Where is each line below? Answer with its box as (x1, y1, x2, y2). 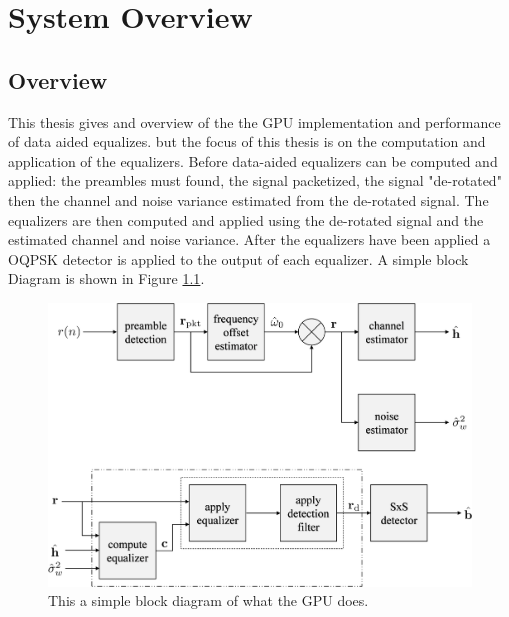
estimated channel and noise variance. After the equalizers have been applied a (8, 229, 491, 250)
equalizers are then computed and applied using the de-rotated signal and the (8, 209, 484, 230)
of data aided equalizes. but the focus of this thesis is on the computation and (8, 131, 486, 152)
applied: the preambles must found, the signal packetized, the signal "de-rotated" (8, 170, 502, 191)
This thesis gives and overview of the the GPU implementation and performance (8, 111, 501, 132)
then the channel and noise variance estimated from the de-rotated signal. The (8, 189, 489, 210)
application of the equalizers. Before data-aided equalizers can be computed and (8, 150, 498, 171)
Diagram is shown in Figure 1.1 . (8, 268, 205, 289)
